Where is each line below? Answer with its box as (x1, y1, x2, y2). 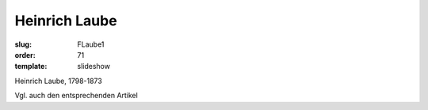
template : (14, 62, 48, 71)
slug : (14, 40, 32, 49)
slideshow (77, 62, 111, 71)
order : (14, 50, 36, 59)
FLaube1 (77, 40, 105, 49)
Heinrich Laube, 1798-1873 (14, 76, 102, 85)
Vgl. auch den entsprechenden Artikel (14, 91, 138, 101)
